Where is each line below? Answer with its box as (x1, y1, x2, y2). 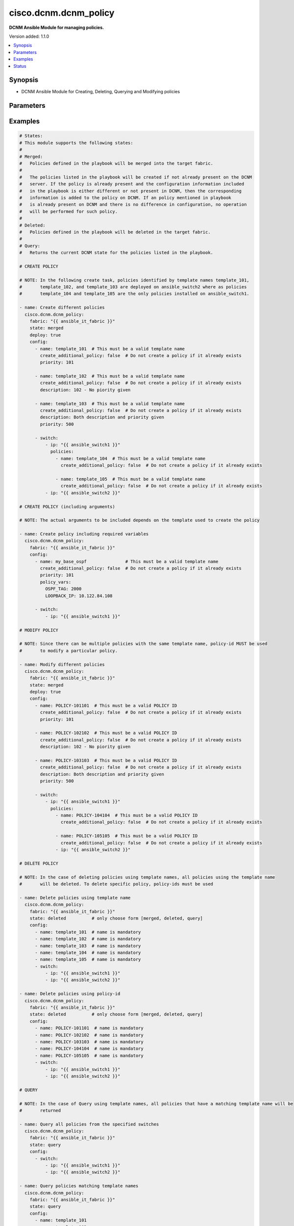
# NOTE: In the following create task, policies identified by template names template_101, (19, 277, 249, 283)
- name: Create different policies (19, 305, 105, 310)
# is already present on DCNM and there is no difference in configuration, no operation (19, 202, 247, 207)
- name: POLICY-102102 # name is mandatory (35, 1032, 144, 1038)
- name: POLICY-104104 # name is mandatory (35, 1046, 144, 1051)
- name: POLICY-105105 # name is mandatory (35, 1052, 144, 1058)
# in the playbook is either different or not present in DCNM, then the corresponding (19, 188, 242, 194)
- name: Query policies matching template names (19, 1183, 139, 1189)
